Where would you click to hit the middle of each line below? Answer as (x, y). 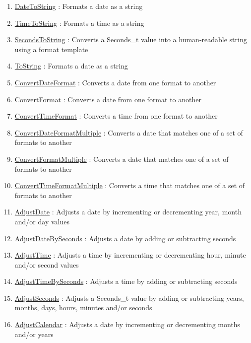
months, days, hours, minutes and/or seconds (83, 308)
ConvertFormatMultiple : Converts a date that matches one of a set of (122, 159)
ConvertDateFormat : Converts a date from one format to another (115, 82)
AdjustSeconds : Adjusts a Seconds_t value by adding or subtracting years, (129, 298)
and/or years (34, 334)
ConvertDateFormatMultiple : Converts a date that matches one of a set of (129, 132)
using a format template (51, 49)
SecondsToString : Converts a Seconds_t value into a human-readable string (131, 39)
